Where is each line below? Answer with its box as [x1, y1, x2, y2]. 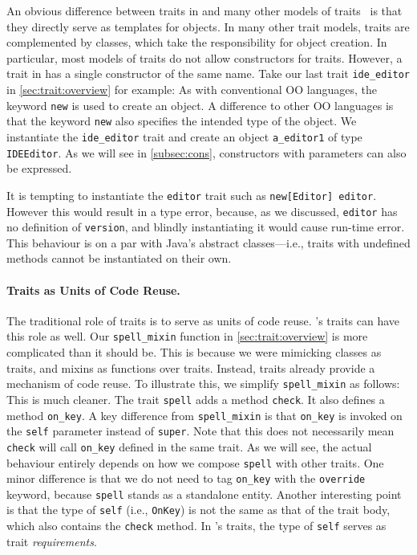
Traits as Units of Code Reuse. [6, 281, 180, 298]
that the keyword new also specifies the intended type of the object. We [6, 112, 357, 129]
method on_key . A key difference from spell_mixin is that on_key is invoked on [6, 406, 403, 423]
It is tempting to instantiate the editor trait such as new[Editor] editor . [6, 186, 377, 203]
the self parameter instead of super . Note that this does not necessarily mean [6, 422, 395, 439]
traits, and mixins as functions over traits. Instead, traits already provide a [6, 359, 375, 376]
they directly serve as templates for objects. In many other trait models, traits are [6, 18, 410, 35]
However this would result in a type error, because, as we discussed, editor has [6, 202, 398, 219]
